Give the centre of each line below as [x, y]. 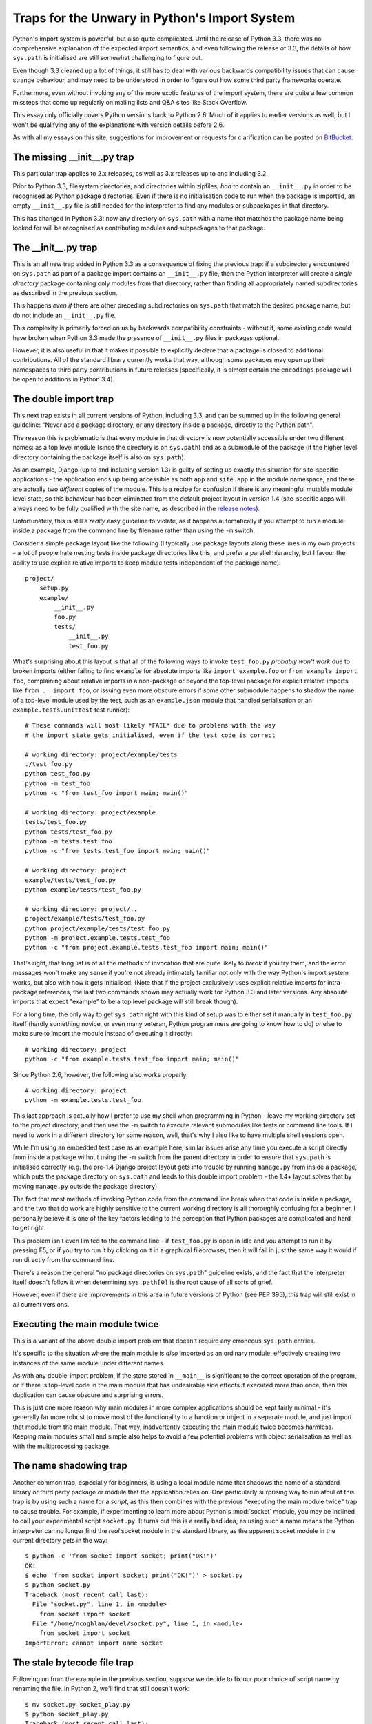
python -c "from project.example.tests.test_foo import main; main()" [147, 948]
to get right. [29, 1228]
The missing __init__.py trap [73, 157]
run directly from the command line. [64, 1260]
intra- [335, 982]
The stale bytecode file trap [73, 1662]
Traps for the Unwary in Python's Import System [154, 18]
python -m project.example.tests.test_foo [98, 938]
